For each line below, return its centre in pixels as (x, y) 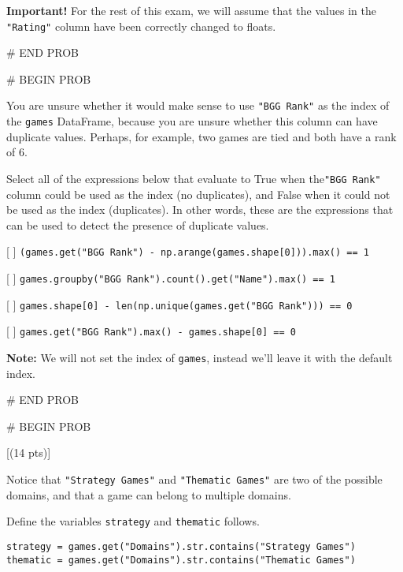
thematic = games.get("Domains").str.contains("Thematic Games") (181, 560)
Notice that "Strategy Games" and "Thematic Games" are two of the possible (194, 479)
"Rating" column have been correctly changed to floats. (141, 26)
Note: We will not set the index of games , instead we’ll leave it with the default (200, 357)
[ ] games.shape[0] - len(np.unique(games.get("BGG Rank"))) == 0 (179, 304)
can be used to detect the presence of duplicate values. (138, 224)
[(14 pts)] (29, 452)
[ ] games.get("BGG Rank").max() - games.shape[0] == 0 (151, 331)
